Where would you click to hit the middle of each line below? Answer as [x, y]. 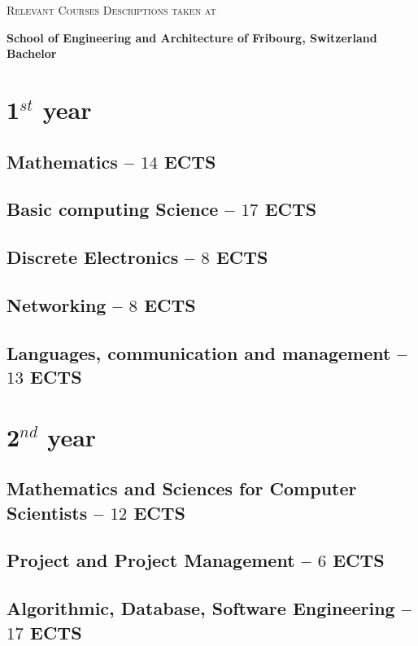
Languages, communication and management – [207, 352]
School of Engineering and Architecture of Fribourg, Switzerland [192, 37]
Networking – [65, 304]
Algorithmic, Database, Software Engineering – [209, 608]
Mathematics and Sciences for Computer [182, 488]
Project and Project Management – [159, 560]
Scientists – [55, 512]
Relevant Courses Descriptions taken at [111, 10]
